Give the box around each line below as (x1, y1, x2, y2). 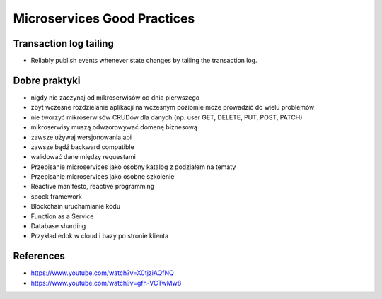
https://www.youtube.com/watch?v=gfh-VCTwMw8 (30, 279, 182, 287)
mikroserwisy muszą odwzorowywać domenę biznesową (30, 123, 198, 131)
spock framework (30, 192, 83, 201)
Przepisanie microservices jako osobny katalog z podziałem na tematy (30, 163, 236, 171)
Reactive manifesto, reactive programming (30, 182, 155, 191)
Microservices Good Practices (13, 11, 195, 26)
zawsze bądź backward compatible (30, 142, 134, 151)
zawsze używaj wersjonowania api (30, 133, 132, 141)
